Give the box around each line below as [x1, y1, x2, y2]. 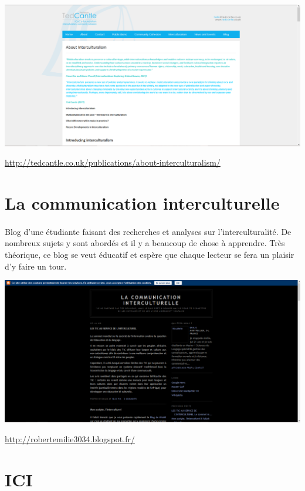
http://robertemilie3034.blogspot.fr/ [5, 432, 135, 445]
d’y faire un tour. [5, 260, 67, 272]
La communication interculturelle [5, 191, 280, 215]
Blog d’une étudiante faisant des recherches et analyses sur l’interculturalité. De [5, 225, 292, 237]
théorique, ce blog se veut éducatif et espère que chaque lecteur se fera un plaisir [5, 248, 294, 261]
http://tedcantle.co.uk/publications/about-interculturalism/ [5, 156, 221, 169]
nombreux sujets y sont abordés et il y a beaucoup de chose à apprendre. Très [5, 237, 285, 249]
